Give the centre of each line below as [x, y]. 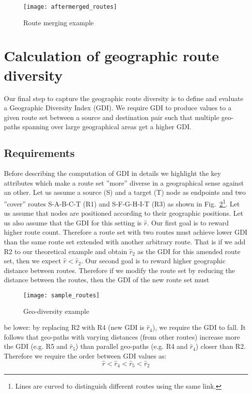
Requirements [39, 153]
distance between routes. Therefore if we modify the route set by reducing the [119, 270]
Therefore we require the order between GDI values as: [85, 355]
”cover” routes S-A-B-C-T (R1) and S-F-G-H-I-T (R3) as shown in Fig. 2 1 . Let [122, 203]
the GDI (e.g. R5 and [36, 346]
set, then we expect [32, 261]
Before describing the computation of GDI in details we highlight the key [112, 173]
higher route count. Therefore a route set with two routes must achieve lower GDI [126, 232]
